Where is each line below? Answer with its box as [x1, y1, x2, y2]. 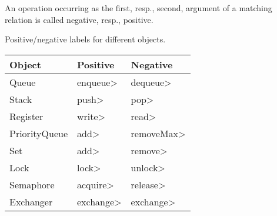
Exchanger [9, 194, 53, 208]
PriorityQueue [9, 126, 68, 140]
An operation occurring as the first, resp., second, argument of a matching [5, 2, 272, 14]
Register [9, 109, 44, 123]
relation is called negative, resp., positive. [5, 13, 153, 25]
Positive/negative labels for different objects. [5, 33, 166, 45]
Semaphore [9, 177, 55, 191]
